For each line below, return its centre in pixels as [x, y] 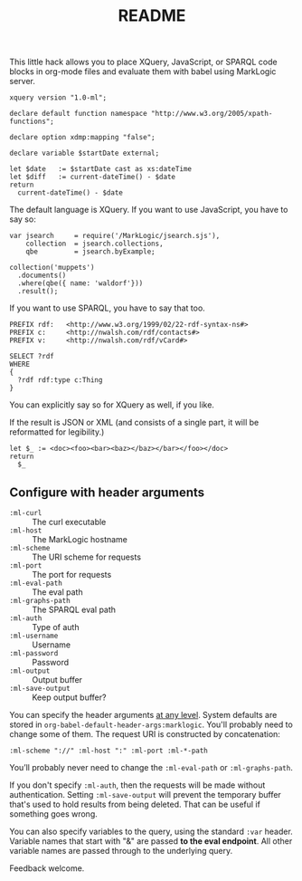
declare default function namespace [78, 114]
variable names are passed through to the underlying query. [121, 851]
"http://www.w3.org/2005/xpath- [212, 114]
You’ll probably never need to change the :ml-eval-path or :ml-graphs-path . [151, 767]
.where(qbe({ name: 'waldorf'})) [80, 283]
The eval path [57, 592]
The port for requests [72, 575]
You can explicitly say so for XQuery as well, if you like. [112, 405]
